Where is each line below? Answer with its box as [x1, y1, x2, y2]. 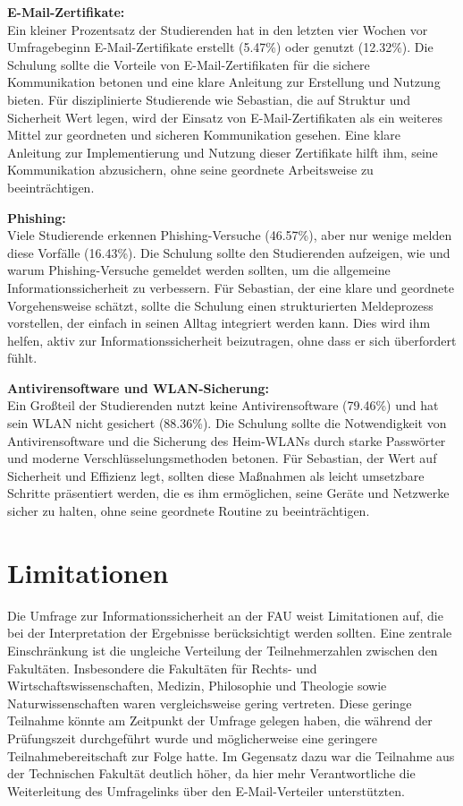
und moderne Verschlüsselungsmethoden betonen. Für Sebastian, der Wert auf [7, 449, 437, 467]
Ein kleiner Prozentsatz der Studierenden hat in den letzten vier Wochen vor [7, 20, 428, 39]
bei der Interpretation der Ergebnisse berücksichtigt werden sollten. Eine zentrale [7, 623, 452, 642]
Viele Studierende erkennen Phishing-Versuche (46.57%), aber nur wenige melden [7, 226, 452, 244]
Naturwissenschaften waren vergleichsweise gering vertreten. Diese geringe [7, 693, 412, 712]
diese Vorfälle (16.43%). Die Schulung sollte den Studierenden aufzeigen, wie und [7, 243, 450, 262]
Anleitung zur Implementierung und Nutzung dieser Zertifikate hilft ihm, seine [7, 142, 438, 161]
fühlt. [7, 348, 38, 367]
